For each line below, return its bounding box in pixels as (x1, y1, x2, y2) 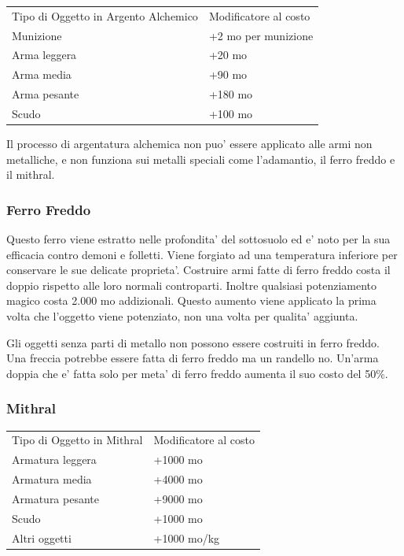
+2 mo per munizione (208, 27, 314, 43)
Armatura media (12, 471, 92, 487)
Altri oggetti (12, 529, 72, 546)
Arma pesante (12, 86, 79, 102)
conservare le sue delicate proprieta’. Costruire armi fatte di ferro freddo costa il (6, 261, 391, 278)
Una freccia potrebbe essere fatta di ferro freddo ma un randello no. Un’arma (6, 350, 379, 366)
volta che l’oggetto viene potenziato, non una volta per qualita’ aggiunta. (6, 308, 358, 324)
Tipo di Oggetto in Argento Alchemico (12, 7, 198, 24)
